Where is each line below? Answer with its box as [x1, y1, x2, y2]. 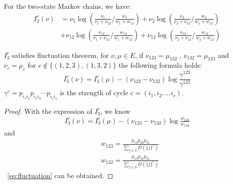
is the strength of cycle [60, 87, 128, 98]
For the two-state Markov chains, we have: [4, 1, 131, 11]
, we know [100, 105, 131, 116]
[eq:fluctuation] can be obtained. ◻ [7, 170, 114, 180]
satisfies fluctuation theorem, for [12, 50, 109, 60]
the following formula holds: [118, 60, 202, 70]
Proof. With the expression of [4, 105, 93, 116]
